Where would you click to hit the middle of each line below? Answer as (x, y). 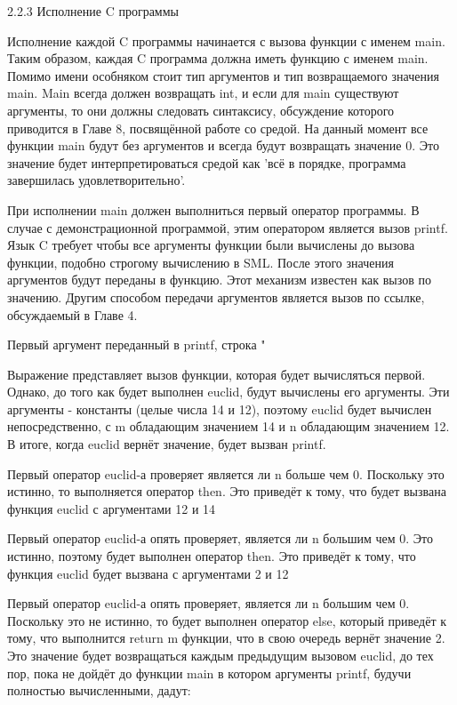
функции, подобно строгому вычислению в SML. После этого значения (200, 262)
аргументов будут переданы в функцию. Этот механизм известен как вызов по (219, 280)
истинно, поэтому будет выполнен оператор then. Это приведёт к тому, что (212, 556)
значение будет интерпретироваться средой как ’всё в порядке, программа (207, 162)
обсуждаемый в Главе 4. (72, 314)
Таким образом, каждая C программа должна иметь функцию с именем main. (218, 58)
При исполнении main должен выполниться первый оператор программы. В (213, 209)
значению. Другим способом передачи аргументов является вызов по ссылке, (216, 296)
